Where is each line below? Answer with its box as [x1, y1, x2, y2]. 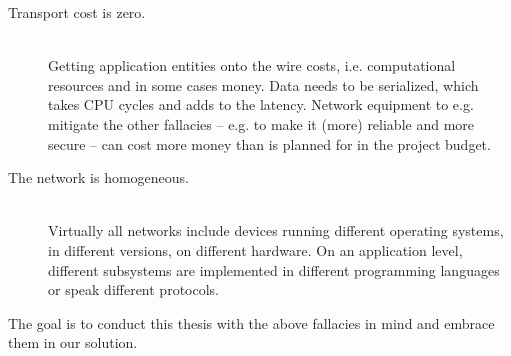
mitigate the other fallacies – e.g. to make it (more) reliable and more [48, 113, 475, 134]
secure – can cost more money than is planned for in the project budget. [48, 133, 491, 154]
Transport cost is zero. [8, 2, 146, 22]
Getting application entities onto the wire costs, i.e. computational [48, 55, 456, 76]
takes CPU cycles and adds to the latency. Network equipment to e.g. [48, 94, 474, 115]
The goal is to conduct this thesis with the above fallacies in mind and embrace [8, 312, 495, 333]
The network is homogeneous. [8, 167, 190, 188]
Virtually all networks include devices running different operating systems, [48, 220, 504, 241]
